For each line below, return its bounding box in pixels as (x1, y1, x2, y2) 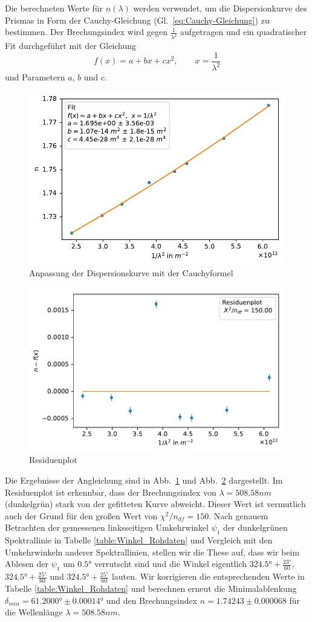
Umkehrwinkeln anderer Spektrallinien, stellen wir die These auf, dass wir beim (5, 545, 300, 558)
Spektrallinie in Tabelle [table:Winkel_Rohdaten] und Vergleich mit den (5, 534, 273, 546)
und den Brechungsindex (106, 594, 198, 606)
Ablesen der (5, 557, 49, 570)
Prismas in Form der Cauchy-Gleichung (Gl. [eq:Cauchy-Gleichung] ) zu (5, 13, 270, 26)
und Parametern (5, 71, 65, 83)
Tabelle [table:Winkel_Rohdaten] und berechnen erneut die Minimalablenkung (5, 582, 297, 595)
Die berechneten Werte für (5, 2, 103, 14)
